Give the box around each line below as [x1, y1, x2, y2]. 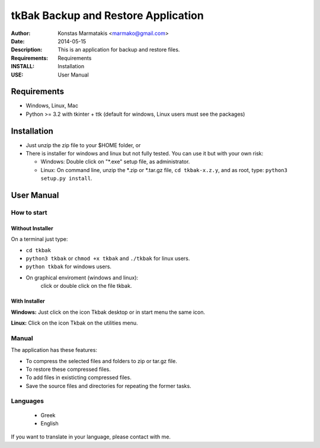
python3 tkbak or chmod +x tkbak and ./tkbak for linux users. [25, 255, 190, 262]
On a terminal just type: [11, 236, 68, 243]
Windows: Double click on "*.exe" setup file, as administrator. [40, 158, 190, 166]
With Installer [11, 297, 45, 305]
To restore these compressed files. [25, 366, 111, 373]
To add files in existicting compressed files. [25, 374, 132, 381]
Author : [11, 30, 31, 37]
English [40, 420, 59, 427]
